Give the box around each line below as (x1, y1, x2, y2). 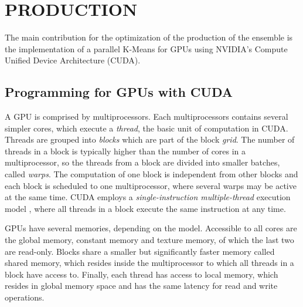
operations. (5, 291, 45, 303)
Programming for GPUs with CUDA (5, 83, 233, 101)
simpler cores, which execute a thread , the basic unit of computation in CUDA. (5, 122, 288, 134)
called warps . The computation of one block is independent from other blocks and (5, 168, 298, 180)
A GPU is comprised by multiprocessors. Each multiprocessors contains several (5, 110, 288, 123)
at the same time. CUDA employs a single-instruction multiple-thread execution (5, 191, 291, 203)
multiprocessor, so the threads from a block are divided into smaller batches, (5, 156, 280, 168)
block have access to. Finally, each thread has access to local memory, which (5, 268, 278, 280)
